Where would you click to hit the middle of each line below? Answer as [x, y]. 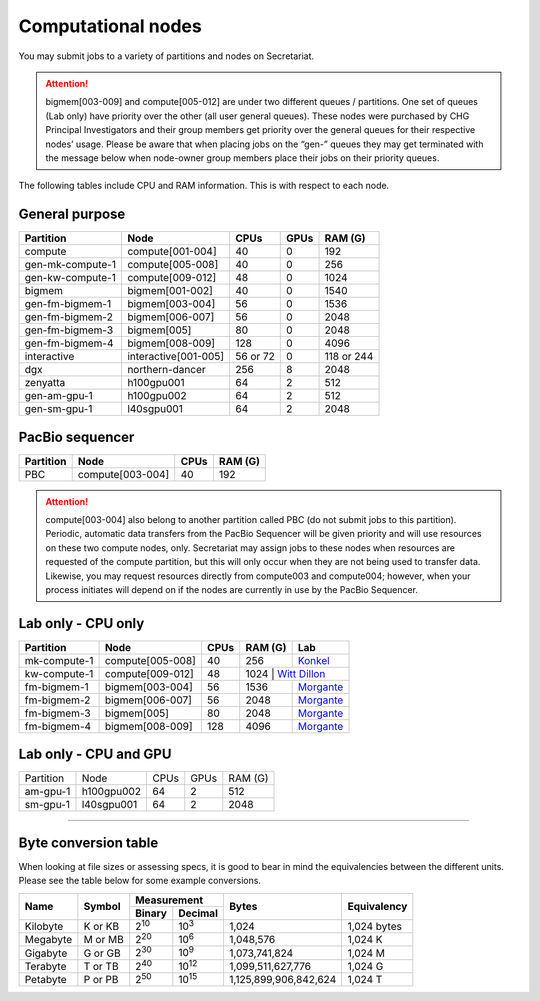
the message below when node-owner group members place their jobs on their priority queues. [242, 157]
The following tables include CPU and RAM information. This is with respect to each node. [204, 186]
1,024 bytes [374, 926]
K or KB [101, 926]
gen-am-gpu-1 [59, 396]
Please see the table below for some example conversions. [140, 881]
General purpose [72, 214]
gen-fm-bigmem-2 [69, 317]
